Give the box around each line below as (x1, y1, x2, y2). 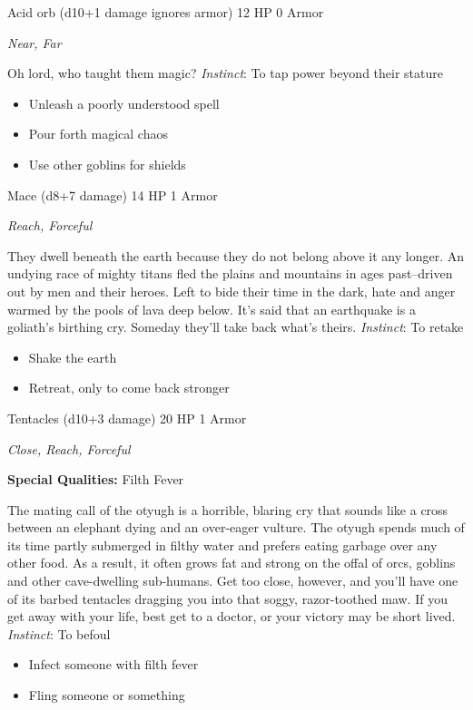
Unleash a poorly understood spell (28, 93, 220, 112)
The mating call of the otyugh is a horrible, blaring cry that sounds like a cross (7, 500, 448, 519)
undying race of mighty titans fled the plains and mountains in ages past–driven (7, 264, 453, 283)
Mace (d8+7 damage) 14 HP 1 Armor (7, 185, 218, 204)
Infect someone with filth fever (28, 655, 199, 674)
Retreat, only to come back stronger (28, 378, 230, 397)
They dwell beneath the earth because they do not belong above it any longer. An (7, 246, 464, 265)
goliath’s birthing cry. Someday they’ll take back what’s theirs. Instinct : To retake (7, 317, 464, 336)
